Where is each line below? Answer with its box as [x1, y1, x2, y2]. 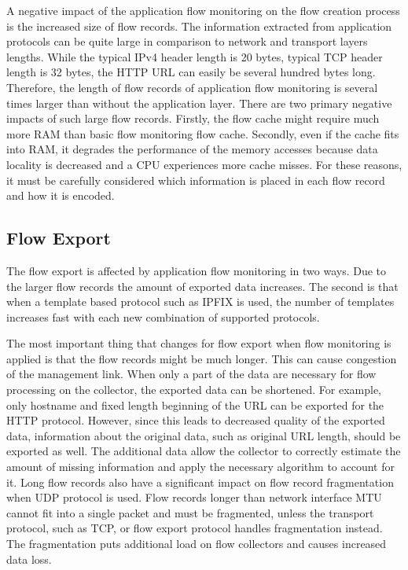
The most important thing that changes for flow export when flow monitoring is [6, 335, 391, 351]
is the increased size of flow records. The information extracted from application [6, 17, 392, 34]
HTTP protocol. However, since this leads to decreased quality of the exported [6, 412, 385, 428]
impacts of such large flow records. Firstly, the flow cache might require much [6, 110, 380, 127]
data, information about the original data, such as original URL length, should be [6, 427, 401, 443]
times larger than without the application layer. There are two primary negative [6, 94, 392, 111]
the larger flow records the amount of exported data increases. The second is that [6, 278, 399, 294]
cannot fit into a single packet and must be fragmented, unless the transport [6, 504, 374, 520]
